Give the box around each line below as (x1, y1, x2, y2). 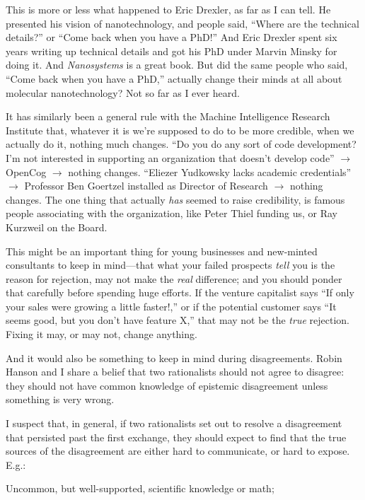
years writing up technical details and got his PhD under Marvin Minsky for (6, 43, 337, 58)
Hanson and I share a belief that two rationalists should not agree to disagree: (6, 364, 344, 379)
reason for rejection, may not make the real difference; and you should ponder (6, 271, 342, 286)
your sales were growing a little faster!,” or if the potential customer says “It (6, 298, 337, 313)
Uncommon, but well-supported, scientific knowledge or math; (6, 481, 274, 496)
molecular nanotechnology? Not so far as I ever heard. (6, 85, 240, 100)
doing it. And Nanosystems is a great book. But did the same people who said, (6, 57, 348, 72)
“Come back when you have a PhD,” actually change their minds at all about (6, 71, 342, 86)
